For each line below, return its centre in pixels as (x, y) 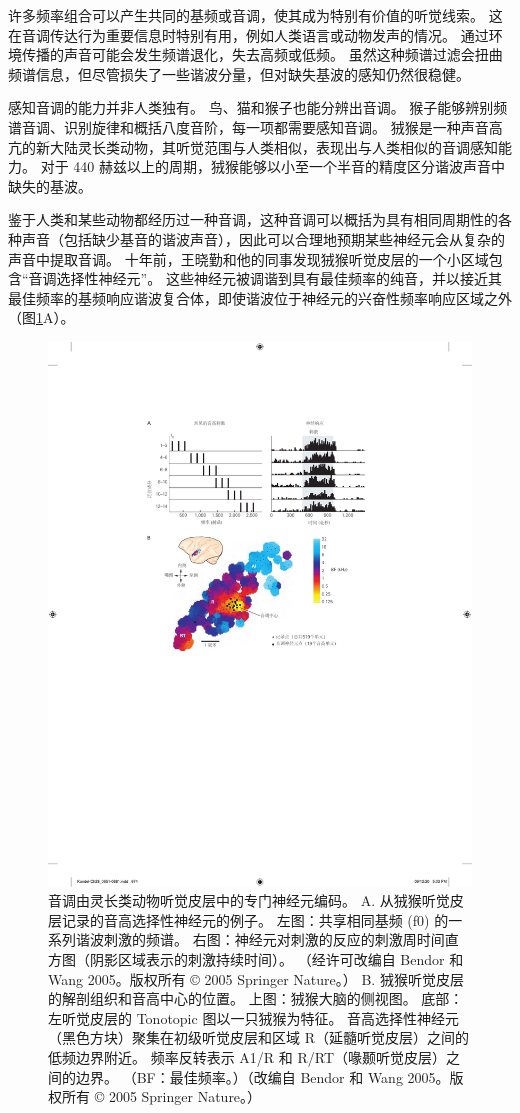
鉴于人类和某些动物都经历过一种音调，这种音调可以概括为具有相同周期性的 (253, 219)
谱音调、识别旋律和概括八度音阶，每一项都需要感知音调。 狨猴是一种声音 (248, 126)
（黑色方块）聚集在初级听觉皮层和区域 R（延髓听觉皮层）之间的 (258, 1037)
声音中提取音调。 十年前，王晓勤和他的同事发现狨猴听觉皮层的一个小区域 (248, 258)
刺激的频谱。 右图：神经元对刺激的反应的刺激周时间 (274, 939)
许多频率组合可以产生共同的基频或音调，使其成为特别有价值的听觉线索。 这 (255, 15)
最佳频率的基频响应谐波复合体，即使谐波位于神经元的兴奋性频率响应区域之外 (260, 297)
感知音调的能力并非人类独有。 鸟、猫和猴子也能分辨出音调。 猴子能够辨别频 (258, 107)
